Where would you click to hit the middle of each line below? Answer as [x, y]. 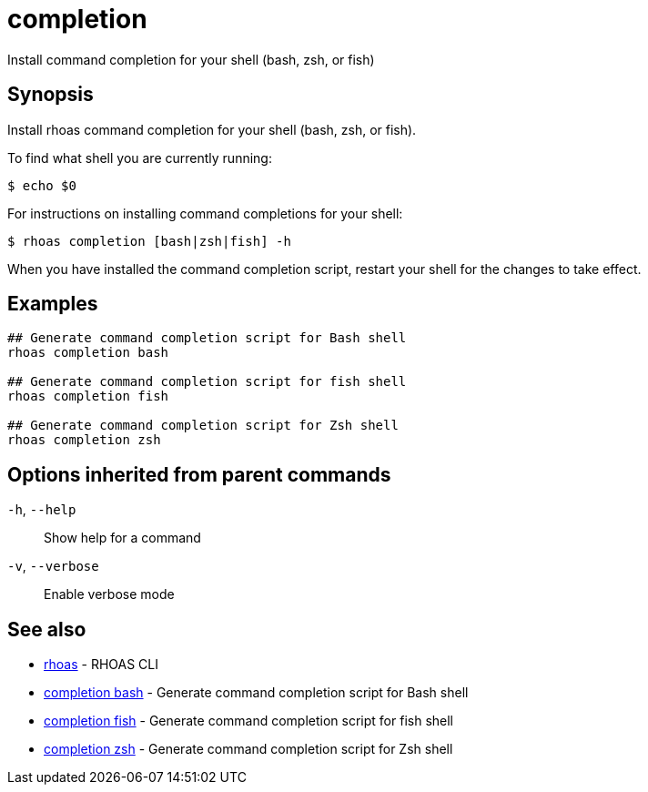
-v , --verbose [53, 566]
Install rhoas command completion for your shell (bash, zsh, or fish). [212, 129]
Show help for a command [122, 538]
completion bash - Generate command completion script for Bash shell [256, 693]
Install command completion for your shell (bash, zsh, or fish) [191, 59]
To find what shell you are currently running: [140, 157]
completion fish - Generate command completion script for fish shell [248, 721]
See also [47, 629]
